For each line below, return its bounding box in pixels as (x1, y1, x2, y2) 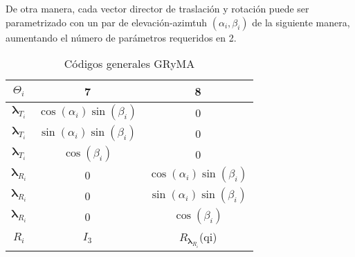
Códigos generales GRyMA (64, 55, 195, 72)
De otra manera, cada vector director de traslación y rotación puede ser (6, 1, 309, 15)
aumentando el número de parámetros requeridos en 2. (6, 30, 237, 44)
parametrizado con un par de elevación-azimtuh (6, 15, 208, 29)
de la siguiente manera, (252, 15, 350, 29)
